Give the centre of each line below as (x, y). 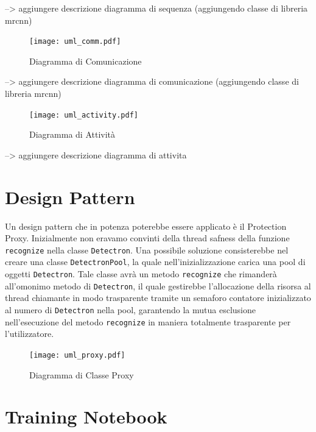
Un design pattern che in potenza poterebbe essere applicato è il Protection (146, 226)
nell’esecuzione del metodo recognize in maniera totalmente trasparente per (148, 321)
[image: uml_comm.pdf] (75, 42)
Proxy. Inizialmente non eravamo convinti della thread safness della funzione (147, 238)
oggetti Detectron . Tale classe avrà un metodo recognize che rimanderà (141, 274)
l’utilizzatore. (30, 334)
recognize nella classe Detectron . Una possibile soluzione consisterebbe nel (147, 250)
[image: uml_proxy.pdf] (77, 355)
